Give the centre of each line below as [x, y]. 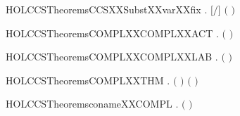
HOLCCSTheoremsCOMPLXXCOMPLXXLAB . [112, 57]
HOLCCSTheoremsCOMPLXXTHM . [88, 80]
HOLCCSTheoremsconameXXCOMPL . [92, 104]
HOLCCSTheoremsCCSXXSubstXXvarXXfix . [107, 9]
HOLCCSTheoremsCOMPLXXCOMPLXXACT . [112, 33]
